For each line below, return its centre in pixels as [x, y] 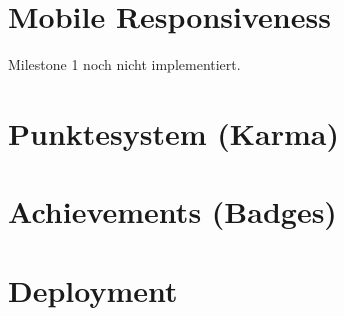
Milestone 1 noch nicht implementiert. [124, 64]
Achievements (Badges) [172, 211]
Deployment [93, 289]
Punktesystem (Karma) [173, 132]
